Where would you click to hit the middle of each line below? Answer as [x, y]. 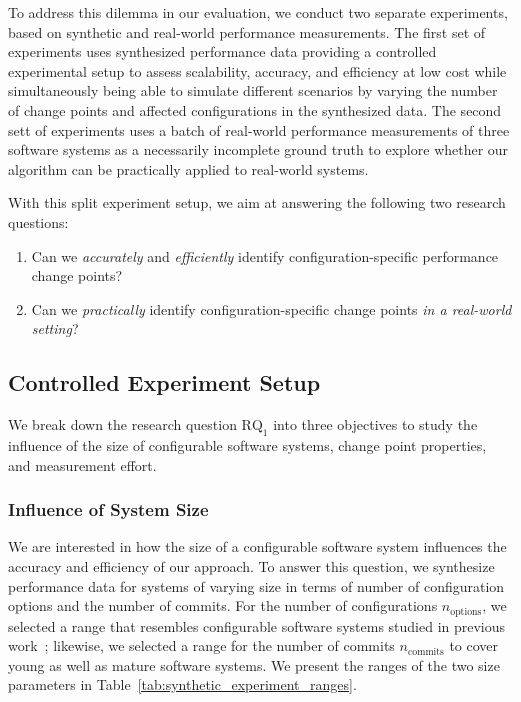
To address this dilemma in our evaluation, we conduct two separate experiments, [258, 12]
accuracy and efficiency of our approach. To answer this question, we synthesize [251, 565]
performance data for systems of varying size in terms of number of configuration [256, 585]
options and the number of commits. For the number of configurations [223, 605]
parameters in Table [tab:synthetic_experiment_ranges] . [182, 684]
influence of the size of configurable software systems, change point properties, [247, 444]
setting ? [55, 328]
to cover [474, 645]
